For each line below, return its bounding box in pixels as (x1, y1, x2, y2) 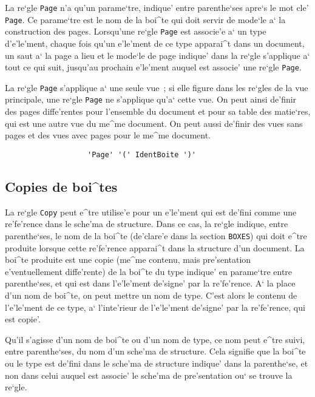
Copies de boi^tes (5, 177, 118, 195)
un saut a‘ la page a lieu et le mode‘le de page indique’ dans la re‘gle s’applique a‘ (5, 49, 310, 61)
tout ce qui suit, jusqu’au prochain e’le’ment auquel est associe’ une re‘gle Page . (5, 61, 302, 73)
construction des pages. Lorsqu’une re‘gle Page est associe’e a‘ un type (5, 25, 266, 38)
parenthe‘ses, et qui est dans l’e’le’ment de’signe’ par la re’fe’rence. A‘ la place (5, 277, 296, 290)
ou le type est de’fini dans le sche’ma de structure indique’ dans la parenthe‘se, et (5, 357, 308, 370)
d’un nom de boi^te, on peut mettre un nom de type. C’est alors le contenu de (5, 289, 297, 302)
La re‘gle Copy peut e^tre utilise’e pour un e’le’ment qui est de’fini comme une (5, 205, 297, 218)
